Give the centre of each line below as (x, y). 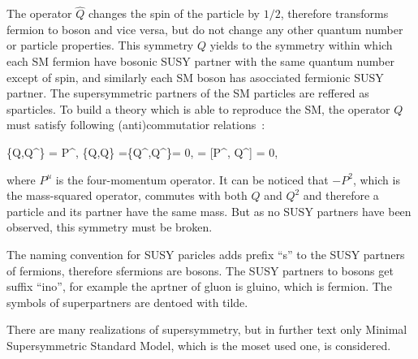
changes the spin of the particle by (174, 13)
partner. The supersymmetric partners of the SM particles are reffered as (188, 93)
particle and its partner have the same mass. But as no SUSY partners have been (209, 211)
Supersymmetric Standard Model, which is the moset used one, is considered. (199, 345)
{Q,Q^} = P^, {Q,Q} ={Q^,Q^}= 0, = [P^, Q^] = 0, (142, 151)
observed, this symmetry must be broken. (110, 227)
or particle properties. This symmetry (100, 45)
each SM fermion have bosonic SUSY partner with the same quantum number (200, 61)
